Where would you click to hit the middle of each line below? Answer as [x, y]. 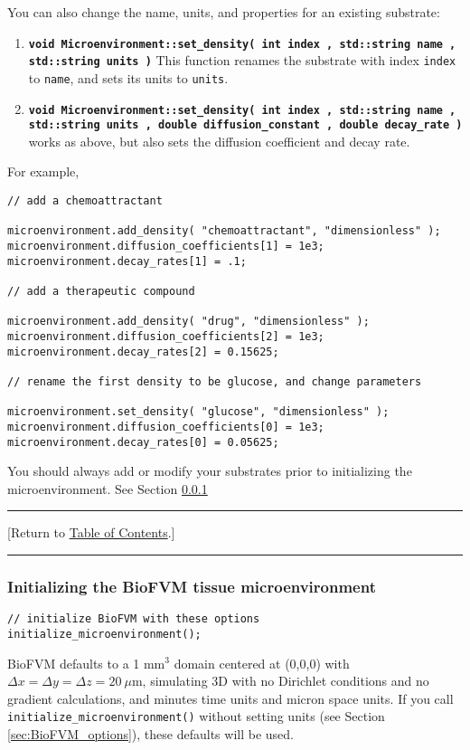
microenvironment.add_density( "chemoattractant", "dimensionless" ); [224, 231]
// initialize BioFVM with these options [134, 619]
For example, [43, 171]
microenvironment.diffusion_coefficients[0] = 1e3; [166, 427]
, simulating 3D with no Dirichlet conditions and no [286, 681]
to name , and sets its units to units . [128, 77]
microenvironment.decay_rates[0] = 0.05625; [143, 442]
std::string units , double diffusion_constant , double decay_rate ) [245, 125]
